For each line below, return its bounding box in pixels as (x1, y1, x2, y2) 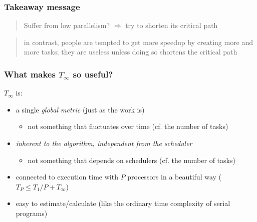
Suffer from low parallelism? (24, 20, 110, 30)
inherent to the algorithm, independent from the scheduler (16, 138, 192, 148)
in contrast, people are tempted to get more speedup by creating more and (24, 36, 253, 47)
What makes (4, 67, 56, 80)
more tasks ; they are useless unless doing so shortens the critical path (24, 46, 237, 57)
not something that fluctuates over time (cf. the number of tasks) (28, 121, 228, 131)
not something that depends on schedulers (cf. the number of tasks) (28, 154, 235, 165)
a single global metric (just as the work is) (16, 104, 145, 114)
